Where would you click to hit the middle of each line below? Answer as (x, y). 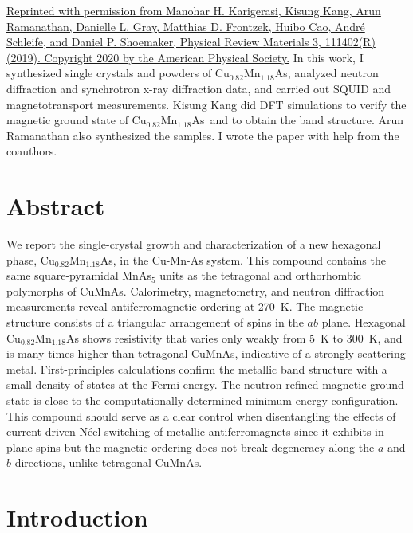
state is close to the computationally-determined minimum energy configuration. (203, 400)
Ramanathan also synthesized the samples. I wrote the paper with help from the (203, 135)
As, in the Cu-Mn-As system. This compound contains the (243, 259)
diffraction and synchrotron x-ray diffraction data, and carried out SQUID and (199, 88)
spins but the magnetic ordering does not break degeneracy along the (205, 447)
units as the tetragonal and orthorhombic (260, 275)
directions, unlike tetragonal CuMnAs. (108, 462)
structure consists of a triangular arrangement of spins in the (155, 322)
